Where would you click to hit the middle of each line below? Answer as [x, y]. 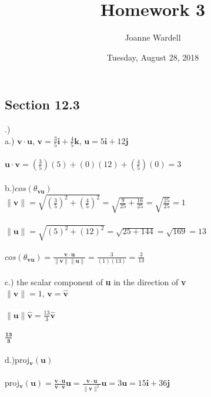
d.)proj [17, 360]
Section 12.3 [42, 104]
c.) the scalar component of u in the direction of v [96, 281]
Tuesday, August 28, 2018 [153, 57]
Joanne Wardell [153, 37]
